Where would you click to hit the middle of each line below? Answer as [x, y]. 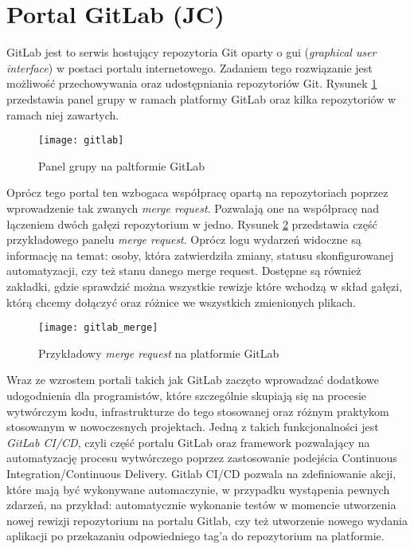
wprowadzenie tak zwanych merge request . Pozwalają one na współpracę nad [193, 208]
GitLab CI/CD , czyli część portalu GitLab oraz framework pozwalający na [188, 442]
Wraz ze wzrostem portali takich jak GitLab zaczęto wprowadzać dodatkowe [193, 380]
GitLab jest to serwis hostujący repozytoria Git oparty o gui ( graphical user [191, 52]
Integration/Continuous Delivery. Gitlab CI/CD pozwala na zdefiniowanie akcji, [201, 473]
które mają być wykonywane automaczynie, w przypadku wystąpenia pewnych [198, 489]
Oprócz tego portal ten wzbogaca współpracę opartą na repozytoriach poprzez [197, 192]
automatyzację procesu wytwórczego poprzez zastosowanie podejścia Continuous [202, 458]
